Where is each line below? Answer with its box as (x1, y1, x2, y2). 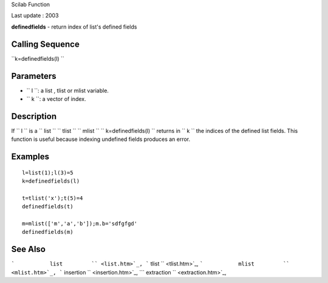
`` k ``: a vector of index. (26, 95, 86, 103)
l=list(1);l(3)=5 (22, 169, 73, 176)
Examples (11, 152, 50, 162)
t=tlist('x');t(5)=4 (22, 194, 83, 202)
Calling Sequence (11, 39, 80, 49)
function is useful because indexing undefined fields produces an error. (11, 135, 191, 143)
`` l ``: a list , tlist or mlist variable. (26, 87, 109, 94)
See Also (11, 244, 46, 254)
